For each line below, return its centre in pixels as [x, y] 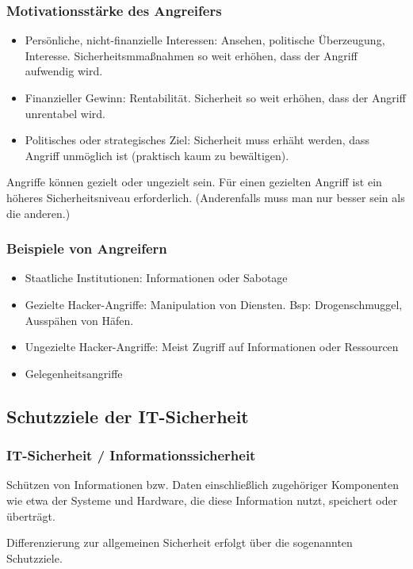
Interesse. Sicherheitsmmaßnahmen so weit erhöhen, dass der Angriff [191, 55]
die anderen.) [38, 213]
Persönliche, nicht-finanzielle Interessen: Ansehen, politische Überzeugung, [205, 40]
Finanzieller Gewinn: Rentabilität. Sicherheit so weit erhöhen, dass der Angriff [215, 97]
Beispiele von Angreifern [87, 248]
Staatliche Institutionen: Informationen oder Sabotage [156, 278]
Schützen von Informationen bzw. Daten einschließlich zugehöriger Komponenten [203, 485]
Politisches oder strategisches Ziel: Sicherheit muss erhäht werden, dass [197, 140]
